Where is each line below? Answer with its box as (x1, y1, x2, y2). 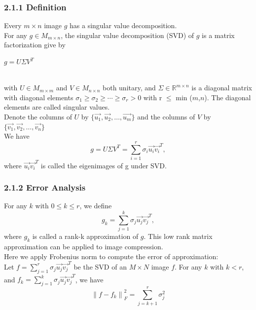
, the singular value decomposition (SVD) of (61, 30, 194, 40)
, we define (79, 200, 112, 211)
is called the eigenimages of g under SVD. (40, 160, 167, 170)
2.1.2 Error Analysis (4, 181, 86, 194)
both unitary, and (103, 82, 156, 93)
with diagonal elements (4, 92, 73, 102)
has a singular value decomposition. (70, 20, 177, 31)
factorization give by (4, 39, 66, 50)
